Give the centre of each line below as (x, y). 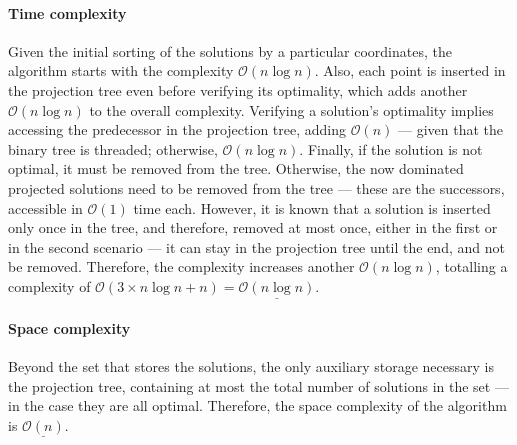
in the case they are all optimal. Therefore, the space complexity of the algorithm (257, 405)
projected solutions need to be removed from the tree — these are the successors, (256, 187)
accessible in (45, 207)
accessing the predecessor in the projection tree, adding (177, 129)
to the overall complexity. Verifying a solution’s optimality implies (291, 109)
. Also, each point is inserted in (410, 70)
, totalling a (471, 266)
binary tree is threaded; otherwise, (113, 148)
